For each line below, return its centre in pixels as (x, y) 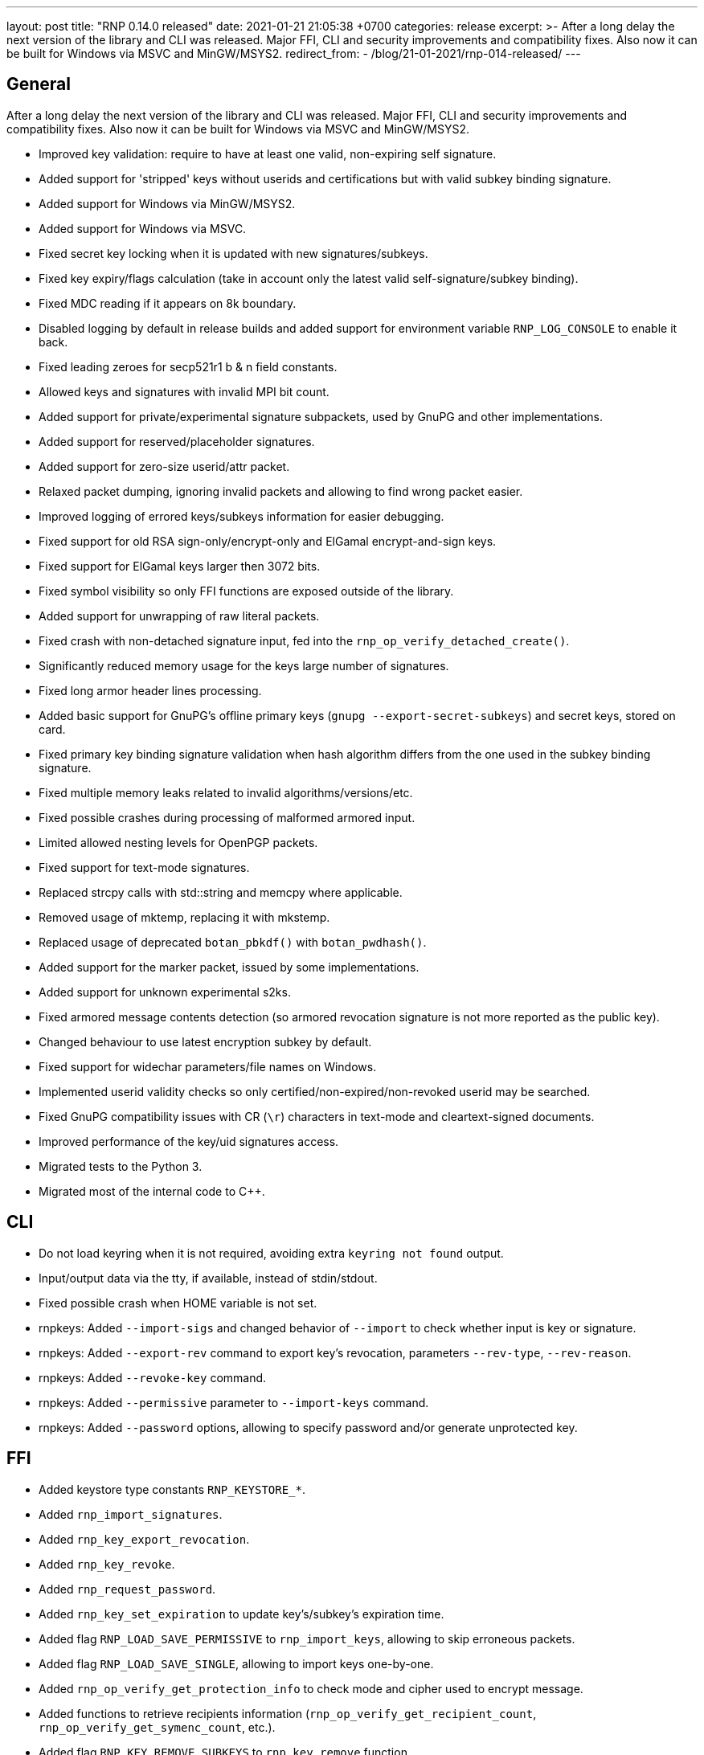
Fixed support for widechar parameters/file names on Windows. (208, 1066)
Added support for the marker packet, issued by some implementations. (229, 967)
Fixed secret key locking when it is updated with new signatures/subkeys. (233, 253)
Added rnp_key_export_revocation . (144, 1539)
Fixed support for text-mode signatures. (144, 867)
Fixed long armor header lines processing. (150, 690)
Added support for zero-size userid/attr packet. (164, 466)
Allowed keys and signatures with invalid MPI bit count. (184, 391)
